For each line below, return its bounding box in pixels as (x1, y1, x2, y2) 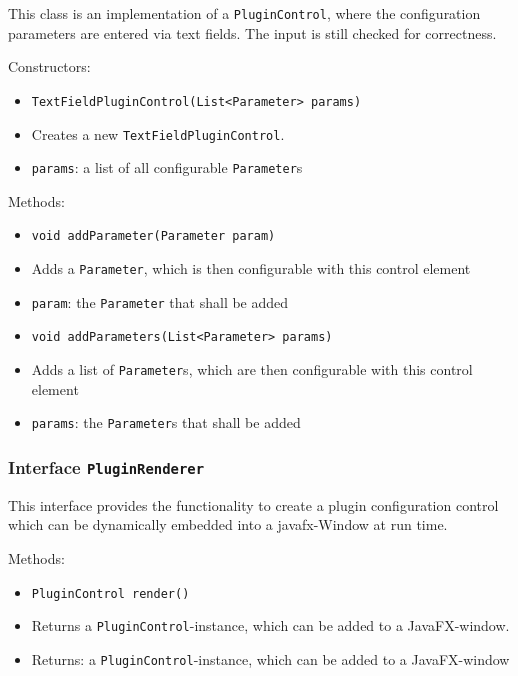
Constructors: (8, 56, 91, 77)
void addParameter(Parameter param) (31, 229, 276, 244)
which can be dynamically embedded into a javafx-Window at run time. (8, 514, 448, 535)
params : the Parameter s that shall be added (31, 412, 301, 433)
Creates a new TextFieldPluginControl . (31, 123, 285, 144)
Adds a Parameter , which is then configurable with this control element (31, 258, 471, 279)
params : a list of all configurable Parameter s (31, 157, 303, 178)
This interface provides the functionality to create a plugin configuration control (8, 494, 499, 515)
